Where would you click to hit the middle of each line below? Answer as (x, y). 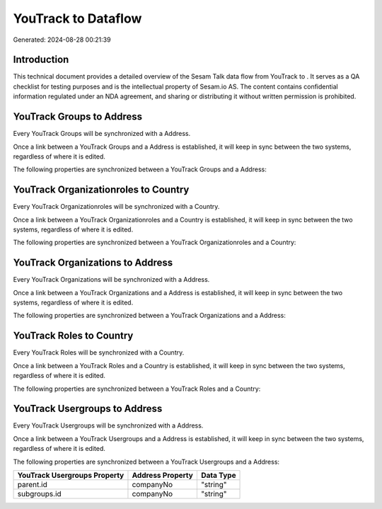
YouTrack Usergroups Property (71, 476)
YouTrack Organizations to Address (93, 263)
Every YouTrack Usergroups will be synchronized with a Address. (108, 425)
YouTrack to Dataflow (77, 18)
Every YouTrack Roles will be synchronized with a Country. (99, 353)
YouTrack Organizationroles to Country (101, 190)
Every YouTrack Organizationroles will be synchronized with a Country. (116, 207)
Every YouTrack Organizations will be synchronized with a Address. (111, 280)
